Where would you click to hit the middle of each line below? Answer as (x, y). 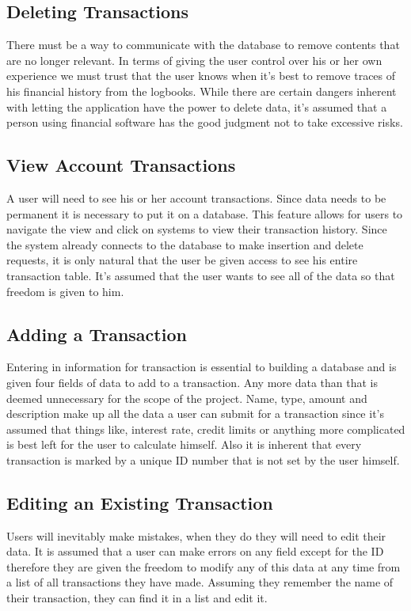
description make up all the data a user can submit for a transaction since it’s (195, 414)
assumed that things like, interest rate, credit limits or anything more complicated (206, 429)
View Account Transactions (121, 165)
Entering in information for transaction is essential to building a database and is (202, 367)
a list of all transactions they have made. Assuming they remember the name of (200, 582)
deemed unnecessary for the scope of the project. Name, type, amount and (187, 398)
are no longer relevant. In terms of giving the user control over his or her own (194, 60)
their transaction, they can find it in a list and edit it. (137, 598)
